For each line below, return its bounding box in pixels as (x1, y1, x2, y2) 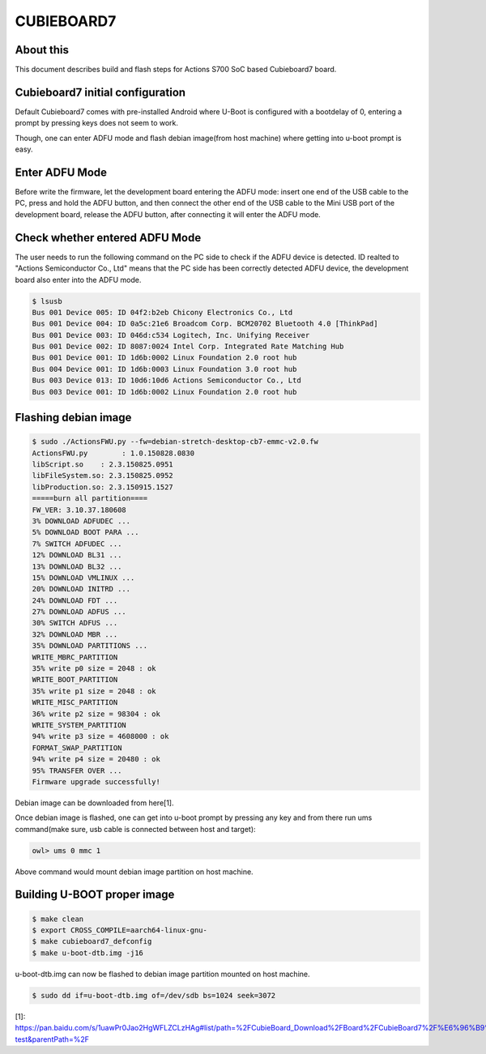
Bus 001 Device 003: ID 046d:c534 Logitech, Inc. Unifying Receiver (32, 331, 310, 339)
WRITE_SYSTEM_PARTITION (32, 720, 127, 729)
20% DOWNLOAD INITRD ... (32, 584, 131, 594)
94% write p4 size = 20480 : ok (32, 754, 161, 764)
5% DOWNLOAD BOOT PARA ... (32, 527, 139, 537)
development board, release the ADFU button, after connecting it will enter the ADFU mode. (15, 209, 322, 219)
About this (15, 43, 69, 57)
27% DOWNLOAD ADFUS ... (32, 608, 127, 617)
